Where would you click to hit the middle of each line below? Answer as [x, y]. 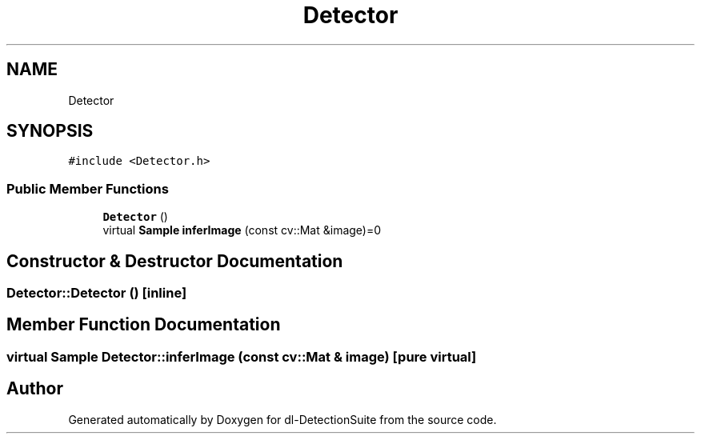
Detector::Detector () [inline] [97, 293]
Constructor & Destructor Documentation [175, 261]
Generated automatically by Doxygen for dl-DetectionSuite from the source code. [282, 419]
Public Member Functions [88, 188]
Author [35, 389]
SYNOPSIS [50, 131]
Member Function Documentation [144, 325]
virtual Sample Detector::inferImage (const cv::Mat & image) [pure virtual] [242, 356]
